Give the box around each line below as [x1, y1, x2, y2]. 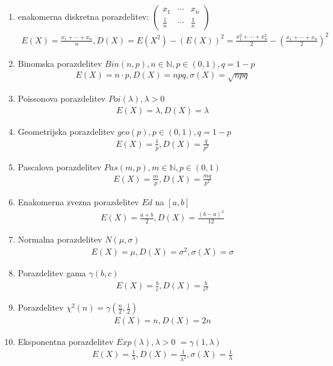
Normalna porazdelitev [17, 233, 102, 246]
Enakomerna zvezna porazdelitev [17, 195, 139, 208]
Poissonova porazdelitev [17, 91, 106, 104]
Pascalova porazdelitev [17, 160, 102, 173]
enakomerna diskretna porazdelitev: [17, 10, 149, 22]
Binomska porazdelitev [17, 57, 102, 69]
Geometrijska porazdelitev [17, 125, 115, 137]
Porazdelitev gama [17, 266, 86, 279]
